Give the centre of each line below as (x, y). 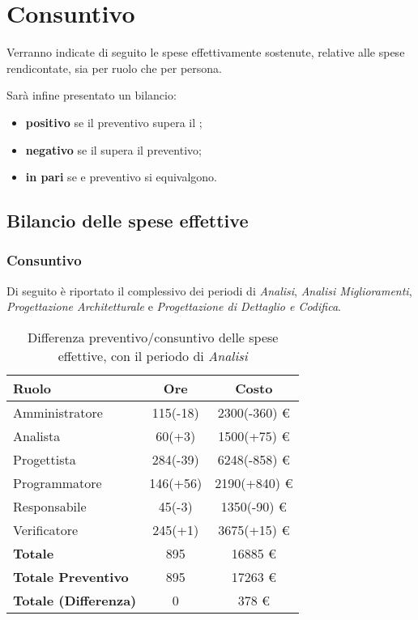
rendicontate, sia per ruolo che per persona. (114, 68)
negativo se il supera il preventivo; (113, 149)
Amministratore (58, 412)
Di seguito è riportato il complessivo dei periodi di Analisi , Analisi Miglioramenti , (209, 290)
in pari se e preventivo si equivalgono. (122, 177)
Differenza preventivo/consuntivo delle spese (153, 337)
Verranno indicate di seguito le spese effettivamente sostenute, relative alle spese (206, 52)
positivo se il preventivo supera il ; (114, 122)
